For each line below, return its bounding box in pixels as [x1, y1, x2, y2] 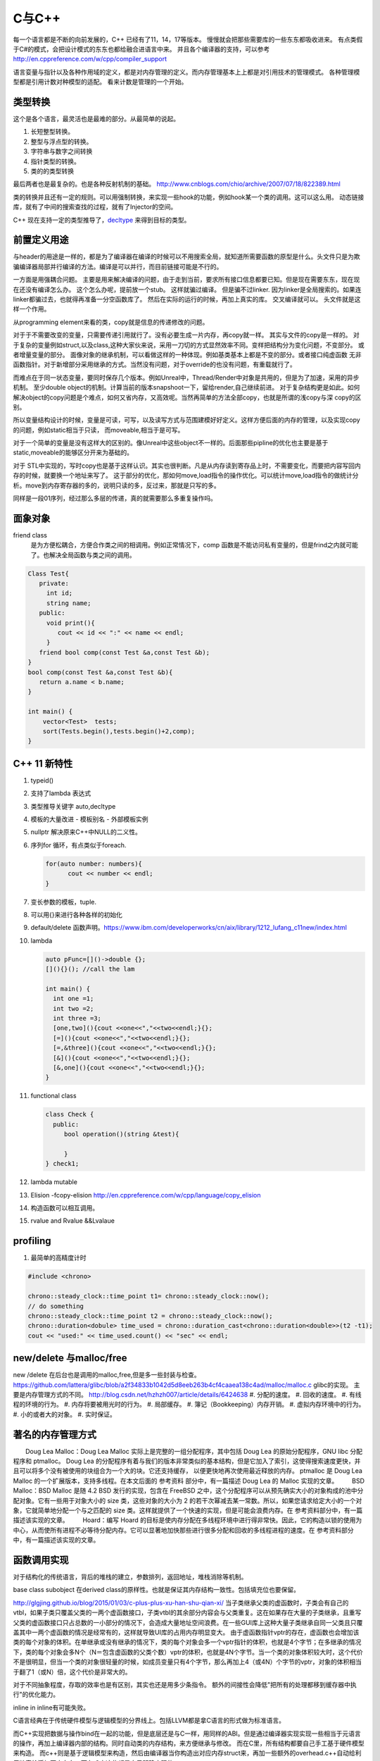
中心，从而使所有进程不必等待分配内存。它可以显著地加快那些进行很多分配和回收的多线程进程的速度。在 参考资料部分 [13, 1526, 354, 1534]
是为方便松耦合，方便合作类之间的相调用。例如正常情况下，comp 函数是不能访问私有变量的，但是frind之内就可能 [30, 541, 358, 549]
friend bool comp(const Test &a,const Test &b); [39, 648, 210, 657]
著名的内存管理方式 [13, 1429, 96, 1440]
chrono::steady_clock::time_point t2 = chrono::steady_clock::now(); [27, 1312, 273, 1320]
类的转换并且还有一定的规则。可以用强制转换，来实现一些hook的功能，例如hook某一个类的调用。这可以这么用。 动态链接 [13, 192, 365, 201]
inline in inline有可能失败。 [13, 1703, 90, 1712]
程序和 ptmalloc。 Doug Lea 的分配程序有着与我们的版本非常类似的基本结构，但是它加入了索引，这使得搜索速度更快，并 [13, 1457, 361, 1465]
